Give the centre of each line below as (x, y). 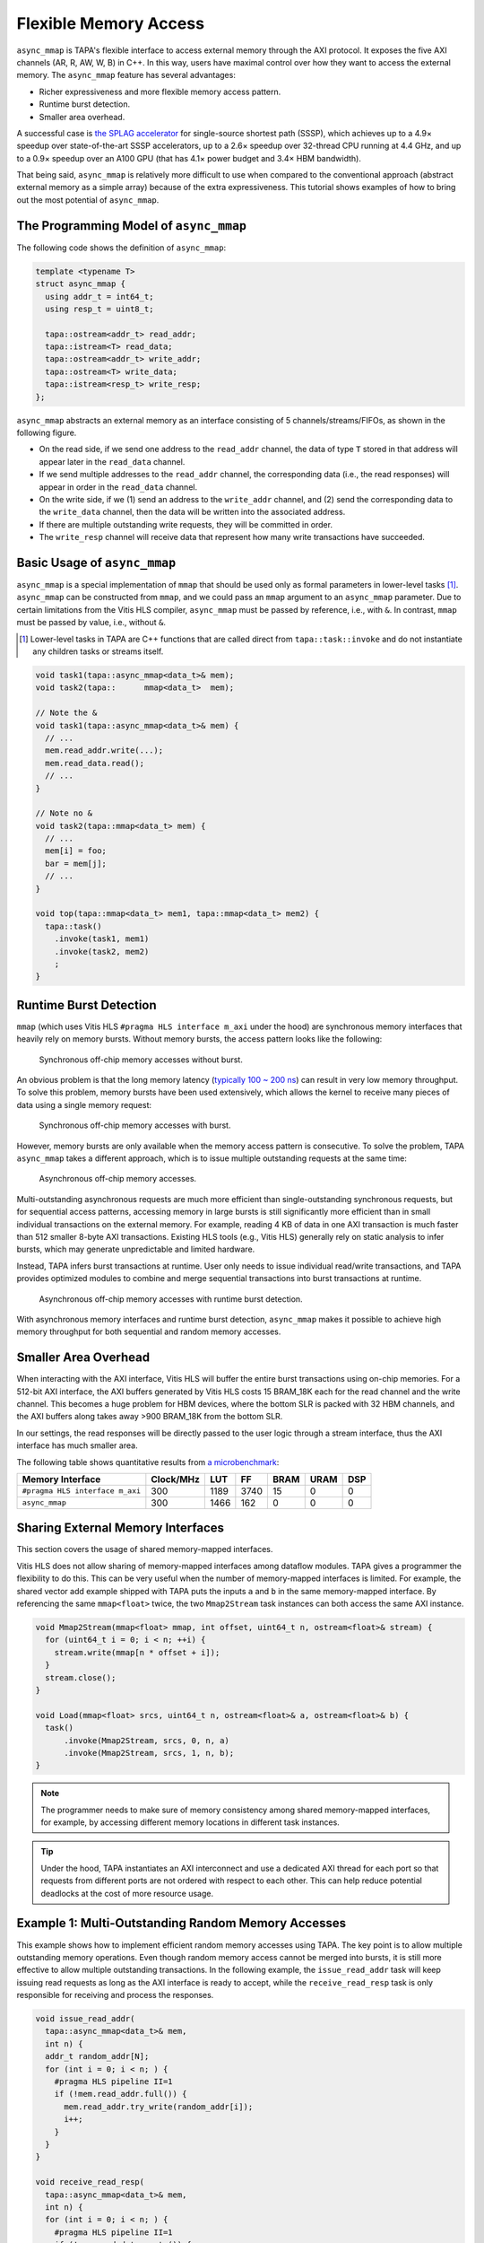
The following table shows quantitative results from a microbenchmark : (148, 1462)
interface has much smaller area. (77, 1445)
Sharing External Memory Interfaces (120, 1528)
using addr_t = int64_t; (99, 297)
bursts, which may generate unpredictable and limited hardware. (136, 1249)
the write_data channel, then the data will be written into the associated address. (192, 512)
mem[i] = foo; (76, 851)
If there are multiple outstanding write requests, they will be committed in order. (186, 524)
